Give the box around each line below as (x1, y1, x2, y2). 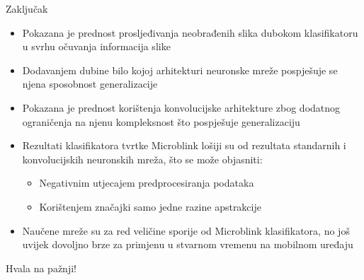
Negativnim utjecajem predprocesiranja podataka (39, 175, 254, 190)
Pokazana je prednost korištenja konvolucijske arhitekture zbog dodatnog (22, 100, 341, 115)
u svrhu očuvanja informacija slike (22, 39, 171, 54)
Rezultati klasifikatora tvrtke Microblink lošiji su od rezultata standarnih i (22, 138, 346, 153)
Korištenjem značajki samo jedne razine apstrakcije (39, 199, 261, 214)
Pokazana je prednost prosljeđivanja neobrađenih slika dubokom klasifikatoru (22, 25, 358, 40)
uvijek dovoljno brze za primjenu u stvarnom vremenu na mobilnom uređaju (22, 237, 353, 252)
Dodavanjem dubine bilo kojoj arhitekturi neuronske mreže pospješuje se (22, 62, 338, 77)
